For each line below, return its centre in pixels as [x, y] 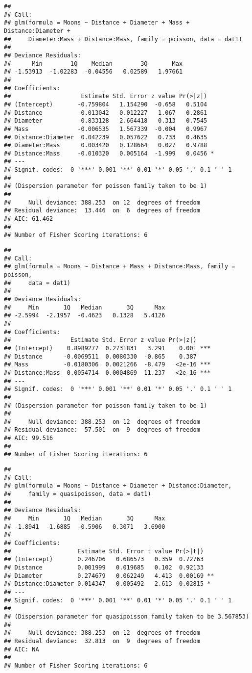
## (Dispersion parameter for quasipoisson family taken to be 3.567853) [127, 616]
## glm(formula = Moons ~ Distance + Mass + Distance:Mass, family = [120, 267]
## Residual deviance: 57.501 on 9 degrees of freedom [102, 430]
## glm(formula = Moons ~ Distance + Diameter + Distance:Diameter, [118, 486]
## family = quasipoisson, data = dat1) [78, 494]
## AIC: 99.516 [29, 438]
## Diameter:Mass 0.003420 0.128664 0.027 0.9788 [106, 145]
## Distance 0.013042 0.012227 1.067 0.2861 [106, 113]
